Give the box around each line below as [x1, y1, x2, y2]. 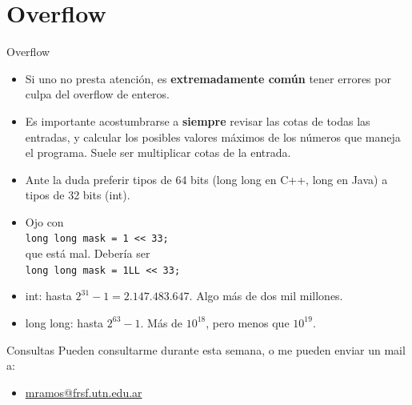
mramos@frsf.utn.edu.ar [25, 383, 142, 400]
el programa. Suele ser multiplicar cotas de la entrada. [25, 144, 291, 161]
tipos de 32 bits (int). [25, 186, 130, 203]
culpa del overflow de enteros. [25, 86, 170, 102]
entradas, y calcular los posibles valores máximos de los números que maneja [25, 128, 401, 145]
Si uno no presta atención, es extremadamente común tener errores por [25, 70, 391, 86]
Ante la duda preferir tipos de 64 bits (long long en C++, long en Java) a [25, 170, 388, 187]
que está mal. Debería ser [25, 245, 150, 262]
